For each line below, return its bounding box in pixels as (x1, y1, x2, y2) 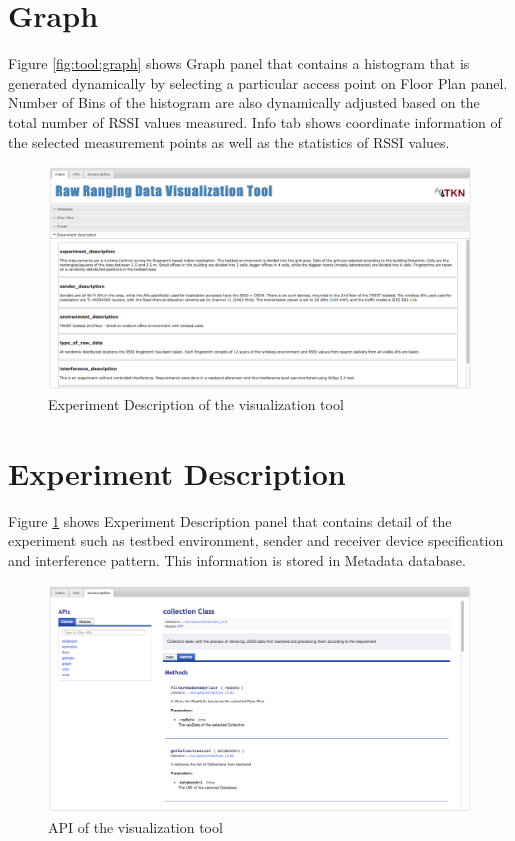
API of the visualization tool (48, 817, 223, 838)
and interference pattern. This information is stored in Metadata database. (8, 550, 466, 571)
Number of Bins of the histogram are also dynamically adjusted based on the (8, 92, 480, 113)
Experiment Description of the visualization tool (48, 394, 344, 415)
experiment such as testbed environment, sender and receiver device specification (8, 530, 504, 551)
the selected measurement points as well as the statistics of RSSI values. (8, 131, 450, 152)
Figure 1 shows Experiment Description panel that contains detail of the (8, 510, 452, 531)
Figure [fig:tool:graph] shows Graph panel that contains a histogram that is (8, 53, 470, 74)
